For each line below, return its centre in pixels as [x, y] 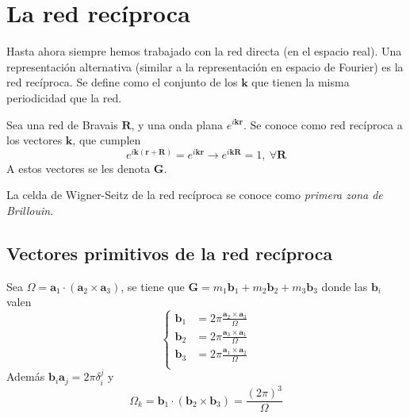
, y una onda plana [177, 124]
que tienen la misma [301, 82]
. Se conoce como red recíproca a [323, 124]
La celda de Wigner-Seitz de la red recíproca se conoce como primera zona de [195, 195]
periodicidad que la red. [64, 97]
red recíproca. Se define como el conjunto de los [122, 82]
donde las [345, 286]
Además [26, 376]
